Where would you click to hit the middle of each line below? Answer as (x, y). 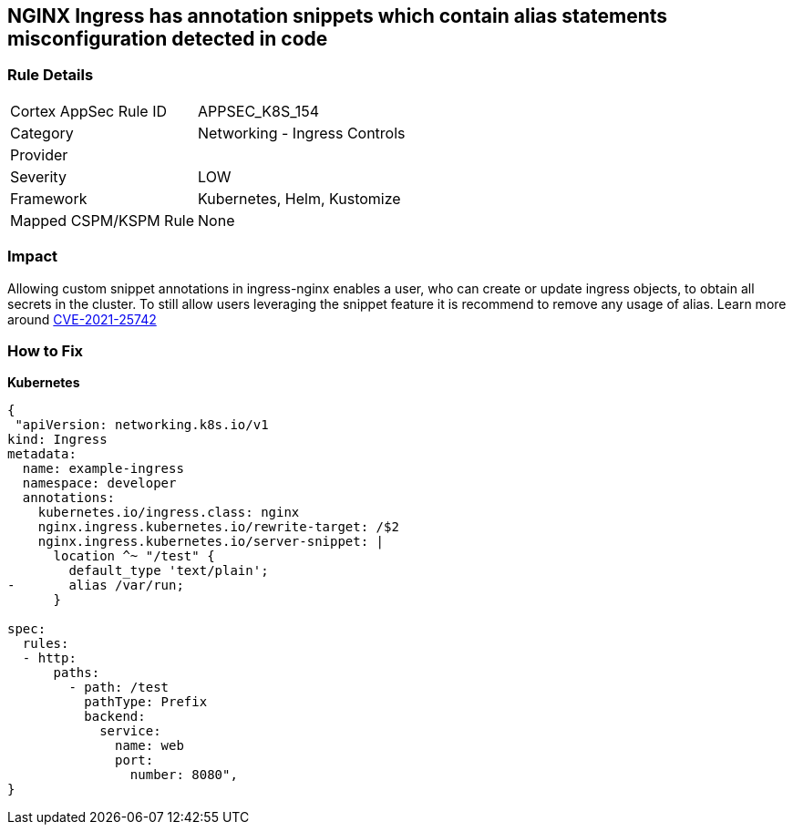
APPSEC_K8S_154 (259, 111)
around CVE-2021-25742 (82, 319)
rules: (46, 644)
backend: (115, 717)
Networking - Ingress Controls (302, 133)
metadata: (42, 454)
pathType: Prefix (146, 702)
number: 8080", (184, 775)
